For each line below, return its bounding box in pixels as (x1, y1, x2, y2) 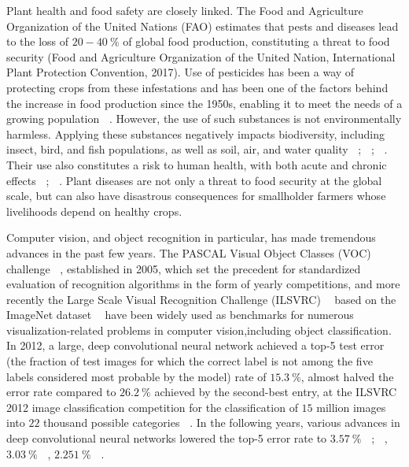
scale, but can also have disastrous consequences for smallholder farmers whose (6, 187, 386, 204)
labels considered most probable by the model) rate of (6, 368, 267, 384)
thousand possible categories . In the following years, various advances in (43, 414, 400, 431)
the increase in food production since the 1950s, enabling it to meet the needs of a (6, 95, 403, 111)
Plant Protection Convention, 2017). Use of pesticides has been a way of (6, 64, 355, 80)
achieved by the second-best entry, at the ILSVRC (154, 384, 397, 400)
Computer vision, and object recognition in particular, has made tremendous (6, 229, 376, 246)
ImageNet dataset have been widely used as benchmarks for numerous (6, 306, 354, 323)
